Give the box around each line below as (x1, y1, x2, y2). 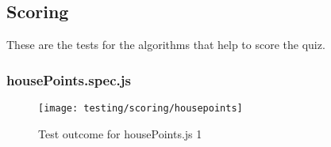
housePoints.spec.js (6, 70, 131, 89)
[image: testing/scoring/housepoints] (38, 103, 243, 115)
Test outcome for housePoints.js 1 (38, 125, 202, 141)
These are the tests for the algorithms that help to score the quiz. (6, 36, 325, 53)
